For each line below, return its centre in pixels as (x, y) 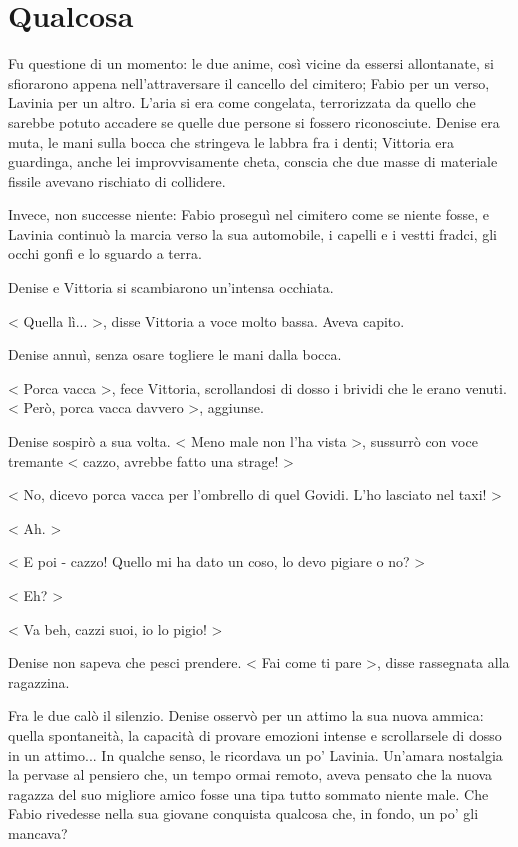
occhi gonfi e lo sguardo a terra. (105, 253)
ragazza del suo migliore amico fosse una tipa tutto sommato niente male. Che (248, 793)
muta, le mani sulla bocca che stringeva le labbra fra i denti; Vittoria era (231, 141)
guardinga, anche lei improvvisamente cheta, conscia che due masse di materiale (253, 161)
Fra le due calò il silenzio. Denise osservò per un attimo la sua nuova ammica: (246, 715)
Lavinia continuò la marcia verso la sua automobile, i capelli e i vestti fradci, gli (252, 233)
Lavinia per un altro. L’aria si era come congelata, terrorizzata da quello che (242, 102)
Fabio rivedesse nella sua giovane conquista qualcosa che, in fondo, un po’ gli (243, 813)
